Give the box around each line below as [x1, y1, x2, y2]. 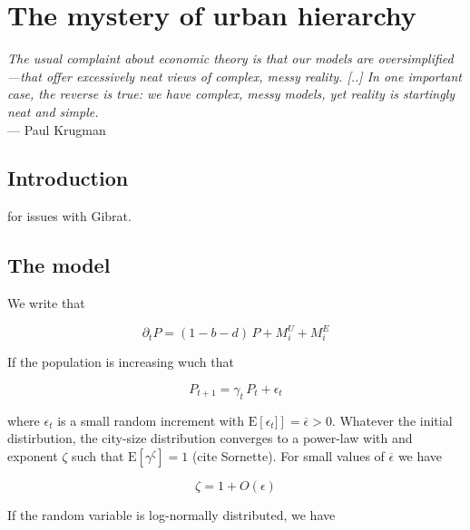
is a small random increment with [57, 410, 245, 429]
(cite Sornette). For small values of [191, 446, 385, 465]
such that [72, 446, 124, 465]
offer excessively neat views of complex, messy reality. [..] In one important [45, 66, 462, 85]
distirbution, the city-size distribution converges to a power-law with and [7, 429, 413, 448]
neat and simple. [7, 101, 99, 120]
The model [7, 251, 111, 279]
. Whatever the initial [331, 410, 453, 429]
